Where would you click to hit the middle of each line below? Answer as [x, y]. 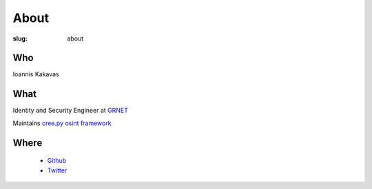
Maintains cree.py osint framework [62, 123]
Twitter [57, 170]
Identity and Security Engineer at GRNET [71, 111]
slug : [20, 38]
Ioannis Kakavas [36, 74]
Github [57, 161]
